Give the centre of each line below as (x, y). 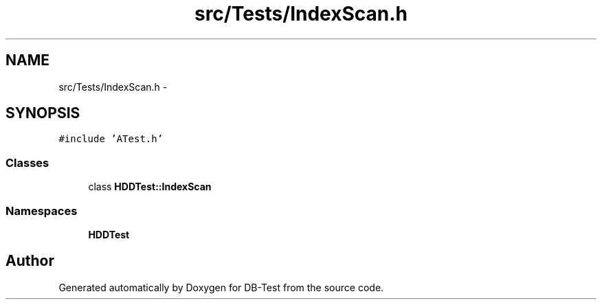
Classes (27, 162)
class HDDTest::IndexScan (150, 187)
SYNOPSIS (43, 113)
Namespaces (42, 211)
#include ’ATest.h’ (111, 139)
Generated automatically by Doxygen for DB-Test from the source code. (221, 287)
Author (30, 261)
